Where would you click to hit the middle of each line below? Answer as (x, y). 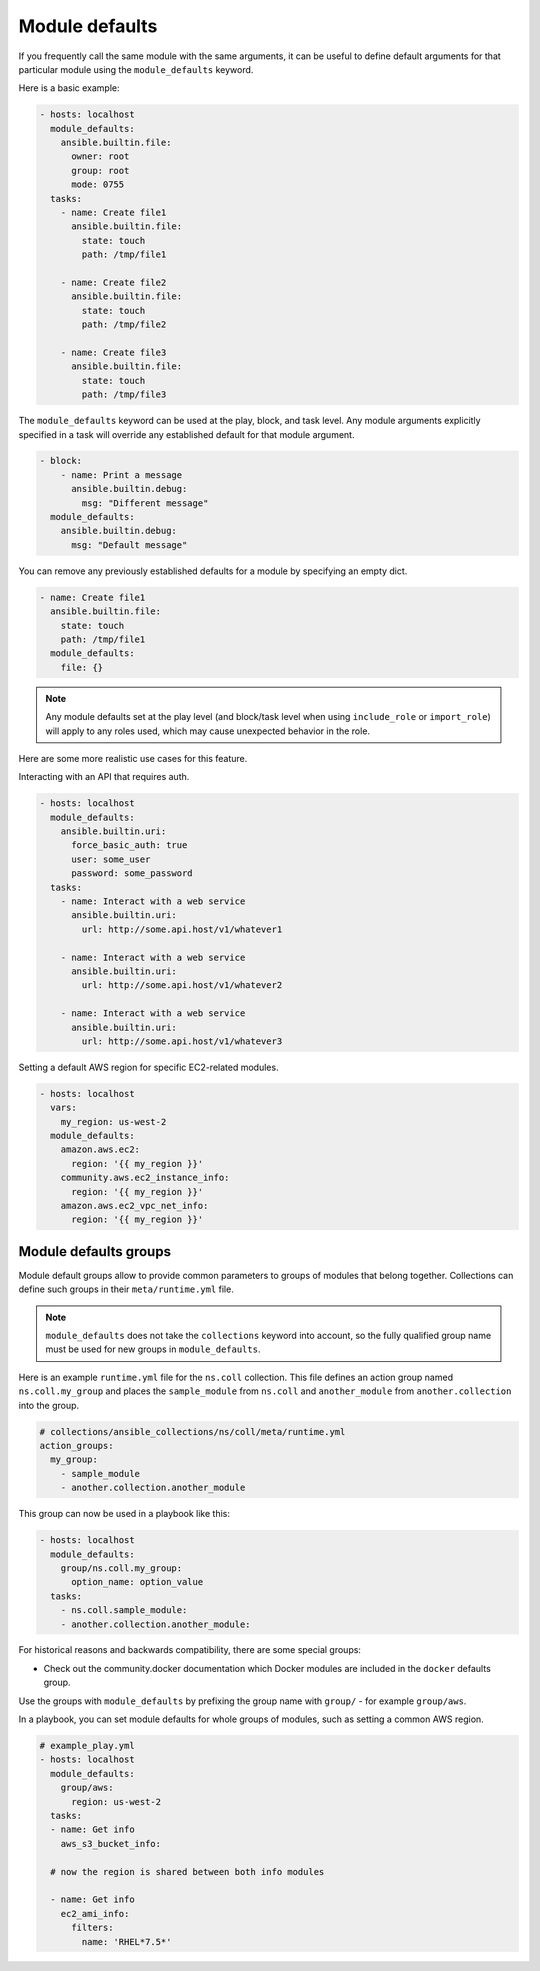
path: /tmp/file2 (124, 324)
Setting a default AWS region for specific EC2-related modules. (148, 1067)
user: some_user (111, 859)
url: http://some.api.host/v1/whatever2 (182, 985)
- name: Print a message (121, 474)
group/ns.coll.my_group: (121, 1568)
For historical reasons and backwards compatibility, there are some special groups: (190, 1650)
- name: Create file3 (113, 352)
